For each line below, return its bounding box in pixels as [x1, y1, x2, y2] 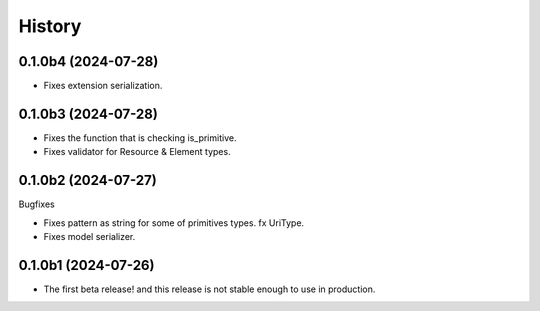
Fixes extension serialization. [43, 80, 163, 92]
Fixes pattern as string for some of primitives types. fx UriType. [43, 216, 305, 229]
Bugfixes [18, 198, 55, 210]
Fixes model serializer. [43, 231, 136, 243]
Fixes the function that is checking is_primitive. [43, 131, 237, 144]
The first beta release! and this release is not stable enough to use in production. [43, 283, 376, 295]
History [18, 15, 82, 37]
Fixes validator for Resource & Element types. [43, 146, 231, 158]
